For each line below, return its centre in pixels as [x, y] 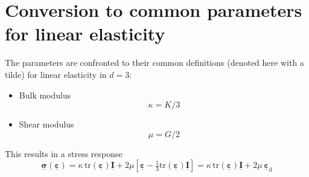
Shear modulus [46, 124]
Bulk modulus [45, 95]
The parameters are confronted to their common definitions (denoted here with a [154, 63]
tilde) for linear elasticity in [56, 74]
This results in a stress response [64, 153]
